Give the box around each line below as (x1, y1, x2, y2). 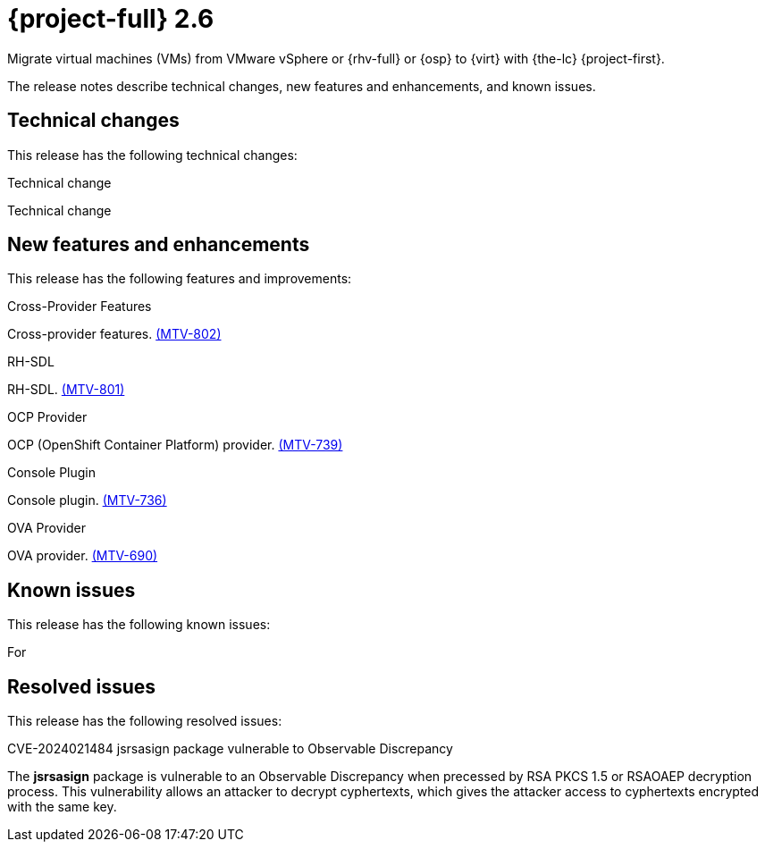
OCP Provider (7, 409, 88, 425)
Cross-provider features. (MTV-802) (7, 326, 222, 342)
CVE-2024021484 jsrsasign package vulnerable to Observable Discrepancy (7, 741, 453, 757)
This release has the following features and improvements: (7, 271, 352, 287)
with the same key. (7, 799, 117, 815)
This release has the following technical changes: (7, 147, 298, 163)
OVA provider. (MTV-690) (7, 548, 158, 564)
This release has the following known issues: (7, 617, 271, 633)
